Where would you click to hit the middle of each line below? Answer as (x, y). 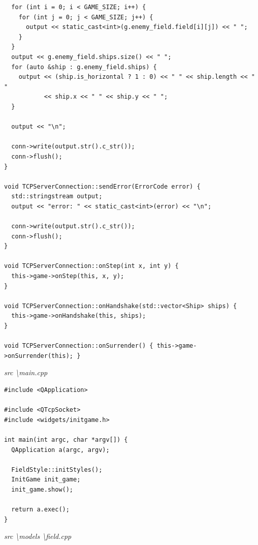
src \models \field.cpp (38, 536)
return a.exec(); (40, 510)
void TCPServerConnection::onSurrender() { (79, 346)
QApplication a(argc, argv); (60, 450)
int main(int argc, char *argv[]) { (66, 440)
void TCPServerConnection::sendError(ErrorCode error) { (102, 186)
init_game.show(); (42, 489)
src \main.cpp (26, 372)
